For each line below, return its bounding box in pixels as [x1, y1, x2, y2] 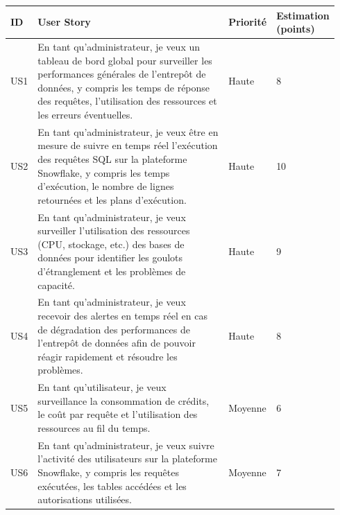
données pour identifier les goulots [37, 250, 183, 265]
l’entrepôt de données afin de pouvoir [37, 335, 196, 350]
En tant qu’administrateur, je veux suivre [37, 437, 214, 452]
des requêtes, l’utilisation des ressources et [37, 94, 217, 108]
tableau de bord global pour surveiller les [37, 53, 212, 67]
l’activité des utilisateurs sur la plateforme [37, 451, 217, 466]
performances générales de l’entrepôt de [37, 67, 206, 81]
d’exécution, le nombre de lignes [37, 179, 174, 193]
